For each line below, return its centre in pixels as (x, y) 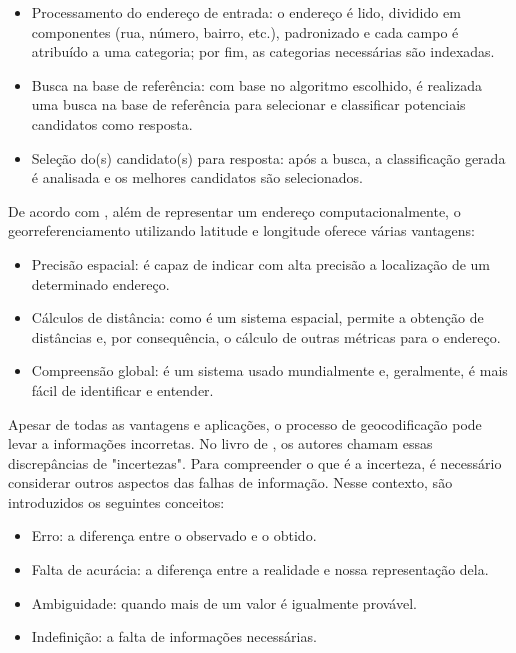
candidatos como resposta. (112, 123)
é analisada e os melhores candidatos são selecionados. (197, 177)
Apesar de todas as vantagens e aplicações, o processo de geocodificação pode (245, 423)
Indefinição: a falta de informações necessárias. (174, 636)
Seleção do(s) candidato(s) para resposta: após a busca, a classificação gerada (268, 157)
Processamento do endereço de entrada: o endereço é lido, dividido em (246, 12)
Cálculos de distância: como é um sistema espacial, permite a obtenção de (257, 317)
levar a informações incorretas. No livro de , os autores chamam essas (220, 443)
